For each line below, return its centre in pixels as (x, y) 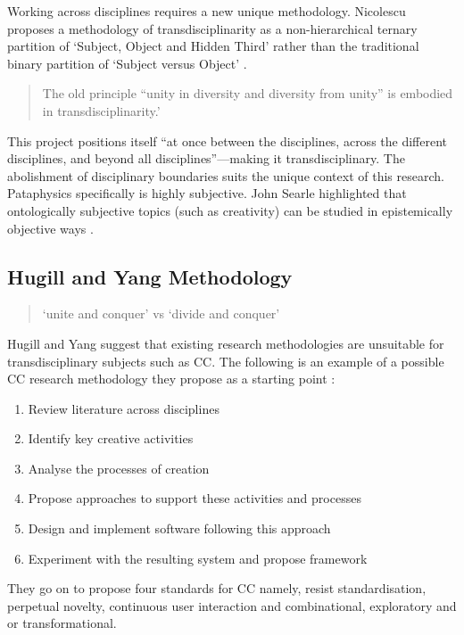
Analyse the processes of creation (119, 468)
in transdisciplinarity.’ (101, 110)
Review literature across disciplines (124, 408)
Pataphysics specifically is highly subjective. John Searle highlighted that (207, 193)
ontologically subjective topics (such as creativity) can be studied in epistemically (230, 210)
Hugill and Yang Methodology (150, 276)
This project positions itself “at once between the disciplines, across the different (228, 140)
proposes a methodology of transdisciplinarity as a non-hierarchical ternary (212, 28)
